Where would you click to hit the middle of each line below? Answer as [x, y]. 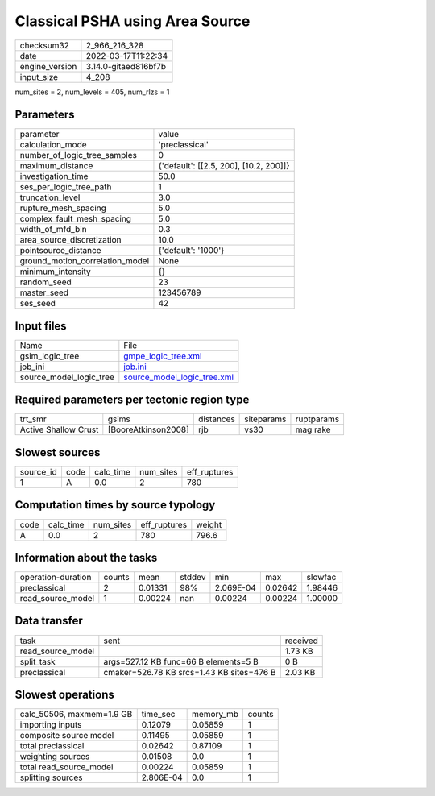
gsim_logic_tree [50, 356]
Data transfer [49, 621]
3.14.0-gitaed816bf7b [126, 66]
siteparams [265, 419]
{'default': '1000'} [191, 251]
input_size [39, 77]
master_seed [44, 292]
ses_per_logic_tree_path [66, 187]
